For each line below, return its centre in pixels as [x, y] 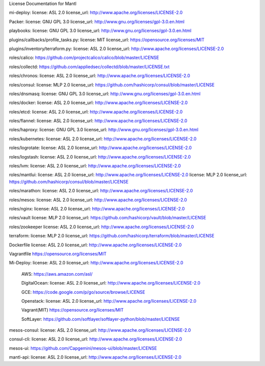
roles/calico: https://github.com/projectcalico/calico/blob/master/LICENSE [84, 58]
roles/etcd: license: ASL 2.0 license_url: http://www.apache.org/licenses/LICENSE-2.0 [96, 112]
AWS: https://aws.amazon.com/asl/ [57, 274]
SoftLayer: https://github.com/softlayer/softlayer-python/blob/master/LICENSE [101, 319]
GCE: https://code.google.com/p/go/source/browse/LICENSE [83, 292]
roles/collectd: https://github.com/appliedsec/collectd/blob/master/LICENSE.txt [89, 67]
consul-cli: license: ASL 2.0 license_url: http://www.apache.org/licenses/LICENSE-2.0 [96, 339]
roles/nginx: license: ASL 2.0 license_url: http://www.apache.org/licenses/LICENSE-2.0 [97, 209]
